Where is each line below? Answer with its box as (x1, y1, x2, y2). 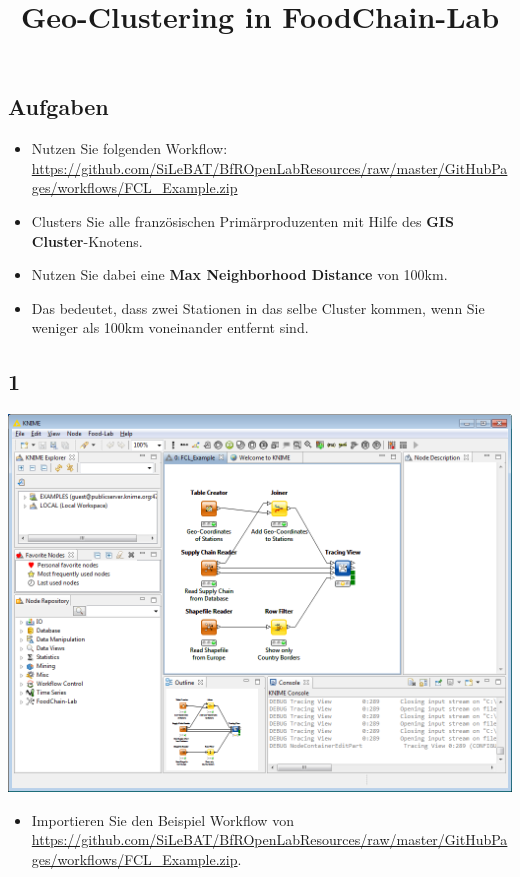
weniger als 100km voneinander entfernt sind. (31, 317, 309, 338)
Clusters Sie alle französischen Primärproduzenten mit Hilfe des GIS (31, 210, 454, 231)
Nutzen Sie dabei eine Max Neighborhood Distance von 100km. (31, 264, 448, 285)
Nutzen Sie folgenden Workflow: (31, 138, 228, 159)
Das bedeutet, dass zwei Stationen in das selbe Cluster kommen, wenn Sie (31, 297, 485, 318)
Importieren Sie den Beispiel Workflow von (31, 809, 294, 830)
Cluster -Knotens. (31, 230, 143, 251)
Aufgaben (8, 91, 109, 122)
